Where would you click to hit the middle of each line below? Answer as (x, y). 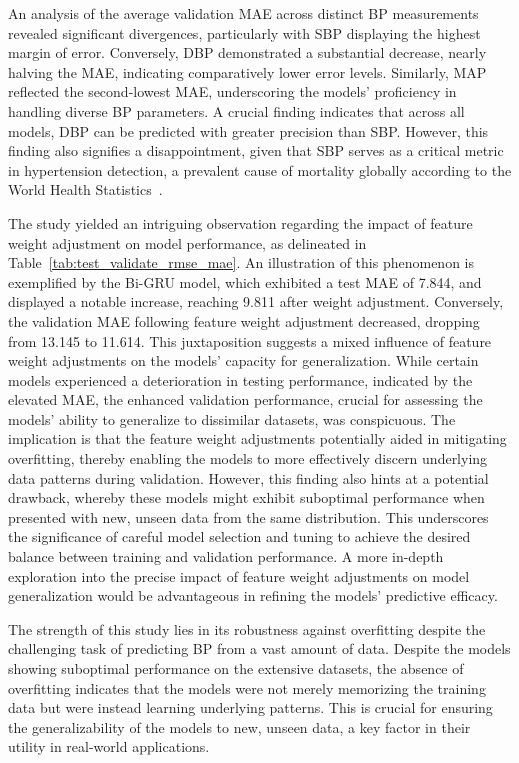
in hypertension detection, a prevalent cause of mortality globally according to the (260, 169)
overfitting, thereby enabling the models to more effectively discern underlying (248, 458)
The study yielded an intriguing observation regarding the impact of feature (240, 222)
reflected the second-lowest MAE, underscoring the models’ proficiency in (232, 91)
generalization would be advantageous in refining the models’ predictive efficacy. (253, 595)
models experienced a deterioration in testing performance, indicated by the (240, 379)
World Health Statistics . (85, 189)
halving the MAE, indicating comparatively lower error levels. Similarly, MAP (247, 71)
